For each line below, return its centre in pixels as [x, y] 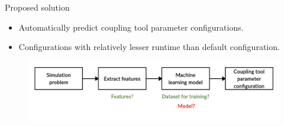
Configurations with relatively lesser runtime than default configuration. [149, 47]
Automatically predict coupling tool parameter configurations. [131, 27]
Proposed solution [37, 7]
